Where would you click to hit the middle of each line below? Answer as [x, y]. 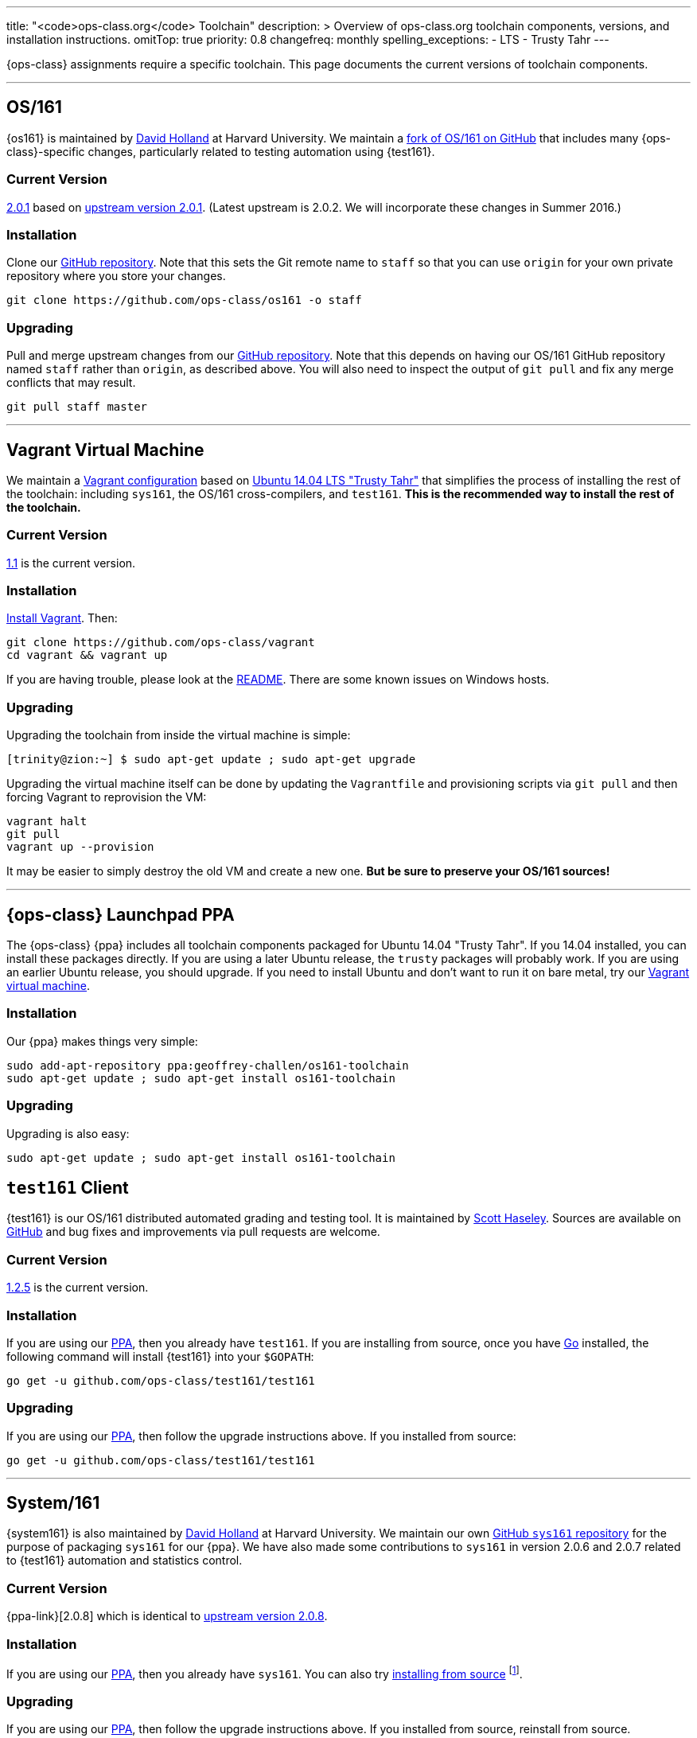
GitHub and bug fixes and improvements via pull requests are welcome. [193, 1232]
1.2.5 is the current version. [78, 1288]
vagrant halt [47, 822]
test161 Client [68, 1187]
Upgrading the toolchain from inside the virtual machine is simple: [179, 735]
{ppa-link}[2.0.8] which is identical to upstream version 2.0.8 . [167, 1616]
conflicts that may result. [71, 383]
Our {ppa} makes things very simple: [102, 1041]
